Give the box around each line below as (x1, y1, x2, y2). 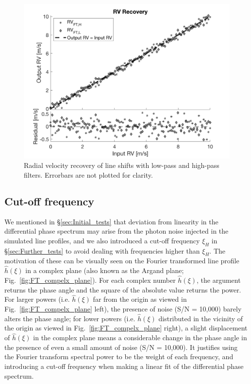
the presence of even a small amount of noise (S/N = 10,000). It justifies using (4, 342, 238, 352)
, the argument (197, 274, 241, 285)
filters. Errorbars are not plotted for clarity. (24, 169, 153, 180)
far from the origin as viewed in (93, 294, 187, 304)
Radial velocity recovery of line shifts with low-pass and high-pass (24, 160, 219, 170)
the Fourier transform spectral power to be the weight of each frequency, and (4, 351, 234, 362)
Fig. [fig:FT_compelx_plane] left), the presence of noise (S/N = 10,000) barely (4, 303, 242, 313)
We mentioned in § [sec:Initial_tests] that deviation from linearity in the (4, 216, 218, 226)
